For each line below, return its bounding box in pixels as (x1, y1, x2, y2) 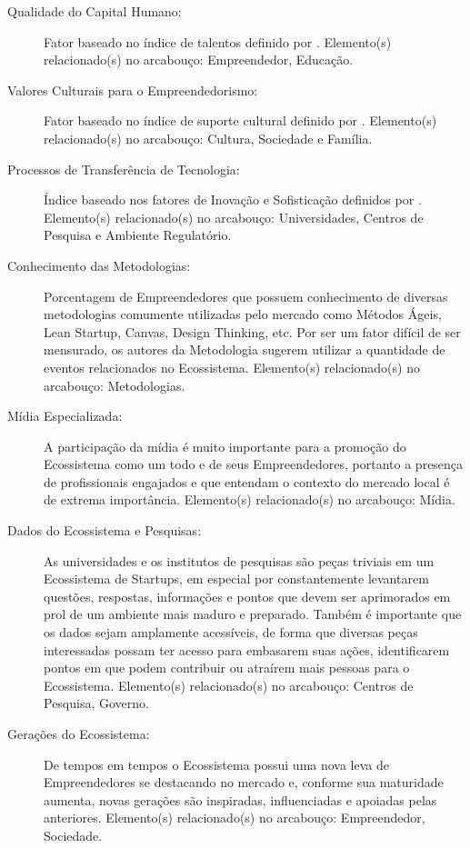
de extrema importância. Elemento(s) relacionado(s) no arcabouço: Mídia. (44, 490, 455, 509)
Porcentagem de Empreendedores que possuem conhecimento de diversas (44, 286, 448, 305)
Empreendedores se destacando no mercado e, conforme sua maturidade (44, 773, 444, 792)
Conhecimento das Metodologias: (7, 255, 191, 274)
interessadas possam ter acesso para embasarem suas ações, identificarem (44, 640, 450, 659)
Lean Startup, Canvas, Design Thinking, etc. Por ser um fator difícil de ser (44, 322, 461, 341)
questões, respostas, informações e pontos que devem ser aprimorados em (44, 586, 451, 605)
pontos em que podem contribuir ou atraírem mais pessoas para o (44, 658, 410, 677)
